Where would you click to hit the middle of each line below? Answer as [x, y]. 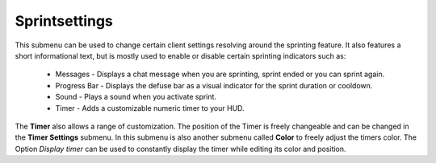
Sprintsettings [64, 21]
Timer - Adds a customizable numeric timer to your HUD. [150, 108]
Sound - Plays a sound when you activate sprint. [136, 97]
